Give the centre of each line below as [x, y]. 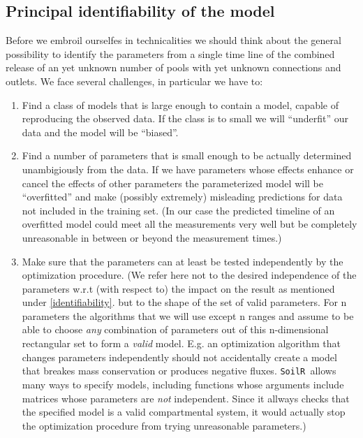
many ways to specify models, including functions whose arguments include [183, 384]
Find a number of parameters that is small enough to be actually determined [187, 155]
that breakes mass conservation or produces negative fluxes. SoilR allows [179, 371]
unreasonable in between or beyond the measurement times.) [152, 237]
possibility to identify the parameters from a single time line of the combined [170, 53]
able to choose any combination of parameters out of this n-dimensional [175, 329]
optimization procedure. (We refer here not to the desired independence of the [189, 275]
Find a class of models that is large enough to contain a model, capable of [180, 104]
